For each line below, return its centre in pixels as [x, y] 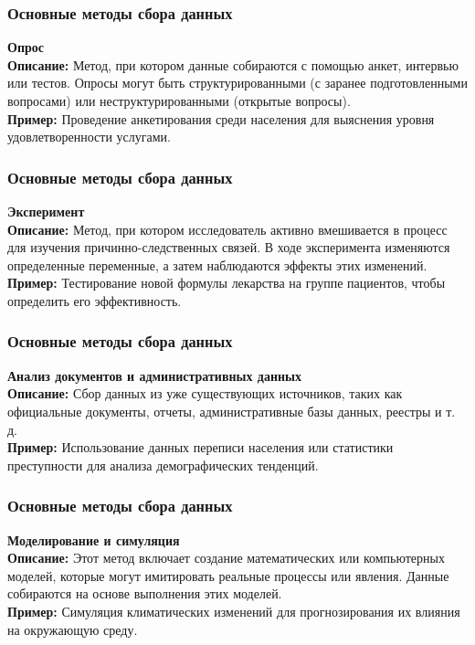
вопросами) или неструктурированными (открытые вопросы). [179, 100]
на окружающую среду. [73, 629]
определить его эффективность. [95, 300]
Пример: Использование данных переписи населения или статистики [201, 447]
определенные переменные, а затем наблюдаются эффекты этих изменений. [217, 264]
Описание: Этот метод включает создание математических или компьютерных [226, 558]
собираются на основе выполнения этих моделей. [145, 593]
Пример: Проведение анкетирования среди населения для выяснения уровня [221, 118]
